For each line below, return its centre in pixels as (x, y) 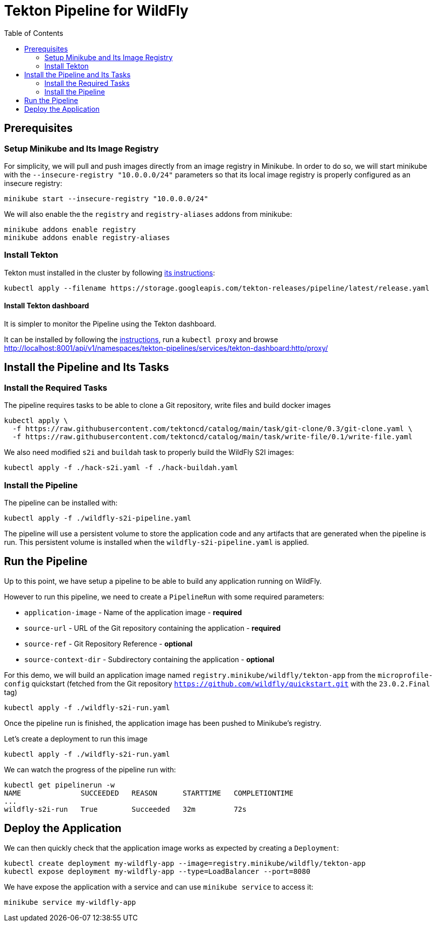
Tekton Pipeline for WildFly (96, 11)
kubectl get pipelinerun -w (60, 785)
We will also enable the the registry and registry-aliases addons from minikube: (148, 214)
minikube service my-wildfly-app (70, 902)
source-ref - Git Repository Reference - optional (108, 643)
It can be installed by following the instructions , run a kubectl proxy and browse (141, 339)
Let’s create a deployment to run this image (76, 738)
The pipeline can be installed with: (61, 502)
